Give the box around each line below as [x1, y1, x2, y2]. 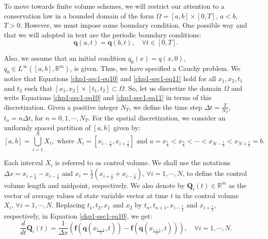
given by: [113, 122, 141, 132]
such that [24, 83, 52, 93]
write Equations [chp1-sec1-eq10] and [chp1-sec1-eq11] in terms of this [4, 92, 212, 102]
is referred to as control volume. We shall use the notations [55, 157, 231, 168]
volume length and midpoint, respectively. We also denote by [4, 180, 185, 190]
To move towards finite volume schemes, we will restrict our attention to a [4, 1, 224, 11]
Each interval [4, 157, 43, 168]
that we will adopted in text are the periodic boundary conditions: [4, 29, 202, 39]
